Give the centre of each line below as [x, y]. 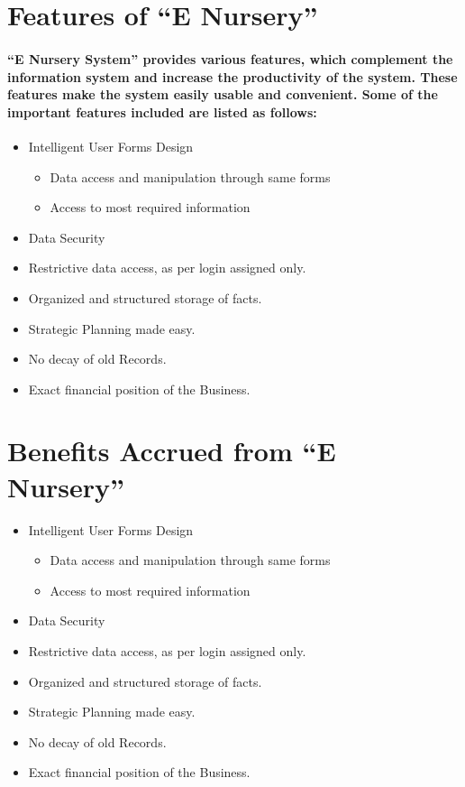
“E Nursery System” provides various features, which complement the [230, 58]
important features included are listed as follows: [162, 111]
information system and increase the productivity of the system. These [232, 76]
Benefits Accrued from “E [172, 451]
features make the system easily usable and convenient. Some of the [223, 94]
